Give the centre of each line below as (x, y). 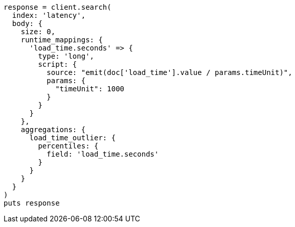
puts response (32, 203)
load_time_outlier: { (73, 138)
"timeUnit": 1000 (90, 89)
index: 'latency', (49, 15)
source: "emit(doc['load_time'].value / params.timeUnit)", (169, 72)
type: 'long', (66, 56)
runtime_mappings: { (62, 40)
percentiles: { (68, 146)
